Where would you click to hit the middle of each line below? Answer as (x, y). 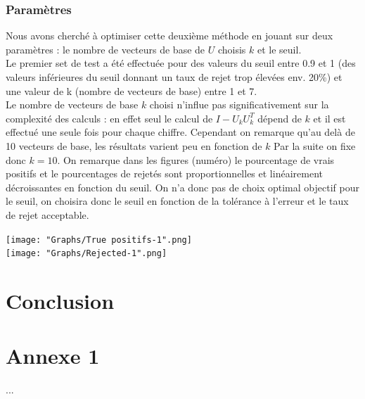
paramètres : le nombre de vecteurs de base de (105, 49)
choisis (232, 49)
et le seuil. (279, 49)
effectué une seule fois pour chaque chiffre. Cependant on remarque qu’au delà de (180, 132)
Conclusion (60, 301)
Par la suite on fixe (315, 145)
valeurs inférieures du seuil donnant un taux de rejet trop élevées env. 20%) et (174, 77)
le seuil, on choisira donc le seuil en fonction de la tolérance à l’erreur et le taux (177, 201)
